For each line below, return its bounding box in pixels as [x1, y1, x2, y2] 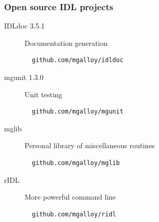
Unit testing [25, 89, 62, 99]
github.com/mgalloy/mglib [32, 159, 120, 166]
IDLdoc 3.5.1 [4, 20, 45, 31]
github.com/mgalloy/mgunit [32, 108, 124, 116]
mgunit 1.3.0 [4, 72, 44, 82]
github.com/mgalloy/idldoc [32, 57, 124, 64]
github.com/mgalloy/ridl [32, 210, 116, 218]
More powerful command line [25, 191, 116, 202]
